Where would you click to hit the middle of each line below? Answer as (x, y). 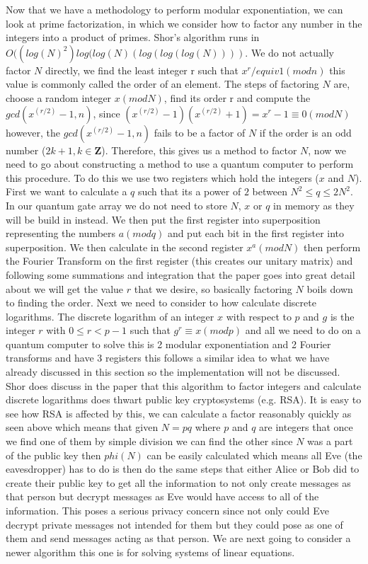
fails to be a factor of (200, 132)
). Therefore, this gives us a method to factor (199, 150)
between (270, 191)
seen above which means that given (82, 427)
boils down (330, 288)
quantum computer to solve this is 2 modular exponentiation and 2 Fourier (168, 344)
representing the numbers (61, 233)
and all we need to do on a (303, 330)
